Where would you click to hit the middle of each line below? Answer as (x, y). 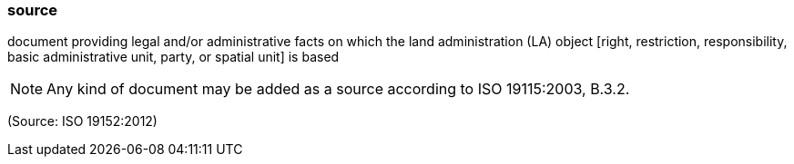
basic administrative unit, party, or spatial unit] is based (173, 57)
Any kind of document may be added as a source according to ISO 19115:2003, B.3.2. (338, 89)
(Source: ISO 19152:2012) (82, 121)
